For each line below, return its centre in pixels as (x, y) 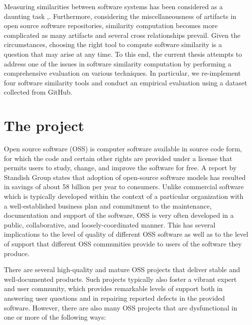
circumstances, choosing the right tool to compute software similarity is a (113, 44)
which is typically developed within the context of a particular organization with (124, 196)
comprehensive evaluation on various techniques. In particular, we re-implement (122, 73)
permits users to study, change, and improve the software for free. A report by (120, 168)
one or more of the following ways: (55, 317)
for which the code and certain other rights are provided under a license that (118, 158)
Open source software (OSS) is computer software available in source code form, (123, 149)
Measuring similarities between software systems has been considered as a (113, 6)
